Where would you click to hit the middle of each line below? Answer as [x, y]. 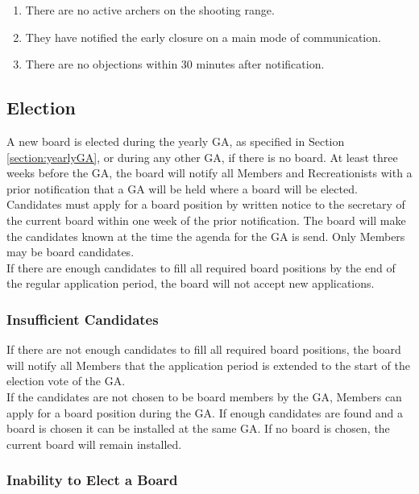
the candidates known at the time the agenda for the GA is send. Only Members [206, 236]
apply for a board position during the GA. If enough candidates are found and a [205, 412]
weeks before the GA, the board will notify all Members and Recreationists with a [209, 173]
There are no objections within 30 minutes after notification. [175, 64]
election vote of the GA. [66, 381]
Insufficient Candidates [83, 319]
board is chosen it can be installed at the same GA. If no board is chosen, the [198, 428]
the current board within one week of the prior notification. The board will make [206, 220]
